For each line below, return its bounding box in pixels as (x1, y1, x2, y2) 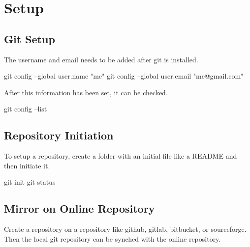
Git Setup (4, 31, 55, 46)
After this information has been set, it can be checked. (4, 87, 168, 97)
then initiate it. (4, 160, 50, 170)
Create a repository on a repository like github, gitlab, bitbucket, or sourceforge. (4, 224, 247, 234)
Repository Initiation (4, 128, 114, 143)
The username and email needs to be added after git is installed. (4, 54, 198, 64)
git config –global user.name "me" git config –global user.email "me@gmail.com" (4, 71, 244, 81)
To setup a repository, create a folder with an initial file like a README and (4, 151, 237, 161)
